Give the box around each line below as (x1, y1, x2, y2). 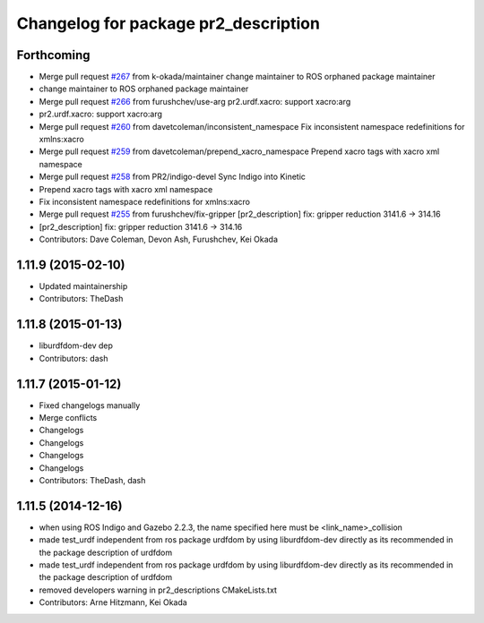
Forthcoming (16, 47, 91, 63)
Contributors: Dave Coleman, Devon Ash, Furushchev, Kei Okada (39, 234, 278, 245)
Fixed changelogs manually (39, 399, 141, 411)
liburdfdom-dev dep (39, 340, 114, 351)
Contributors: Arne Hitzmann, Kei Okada (39, 597, 187, 608)
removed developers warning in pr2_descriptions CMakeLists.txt (39, 585, 278, 595)
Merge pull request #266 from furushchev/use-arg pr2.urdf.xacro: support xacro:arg (39, 96, 351, 107)
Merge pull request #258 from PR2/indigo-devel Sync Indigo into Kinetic (39, 171, 307, 183)
